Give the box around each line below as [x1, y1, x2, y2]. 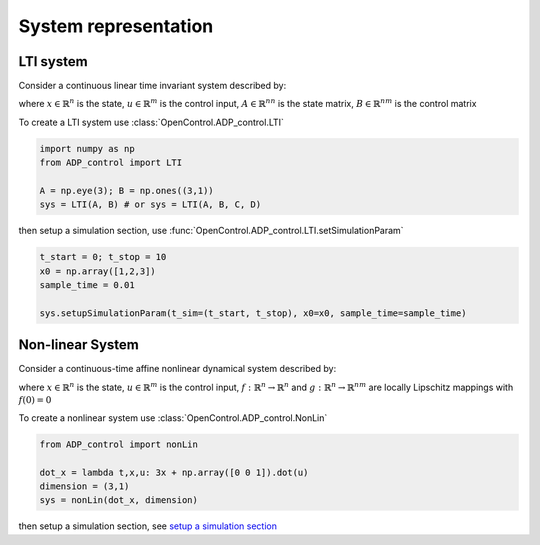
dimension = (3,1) [39, 480, 130, 492]
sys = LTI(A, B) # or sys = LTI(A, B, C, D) [39, 199, 262, 210]
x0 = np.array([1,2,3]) [39, 265, 157, 277]
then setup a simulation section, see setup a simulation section [18, 520, 277, 532]
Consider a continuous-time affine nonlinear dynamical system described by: [18, 363, 337, 375]
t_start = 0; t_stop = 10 [39, 251, 167, 263]
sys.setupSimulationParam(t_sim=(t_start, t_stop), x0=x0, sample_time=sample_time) [39, 307, 467, 319]
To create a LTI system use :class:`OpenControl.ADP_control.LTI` [18, 116, 285, 128]
